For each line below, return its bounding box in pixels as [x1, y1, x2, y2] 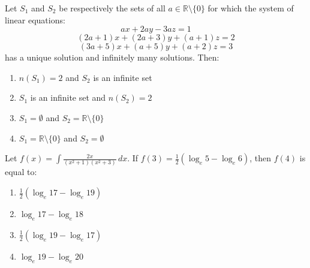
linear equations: [5, 13, 65, 26]
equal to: [5, 165, 37, 178]
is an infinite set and [30, 91, 106, 104]
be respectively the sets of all [59, 2, 165, 14]
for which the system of [207, 2, 294, 14]
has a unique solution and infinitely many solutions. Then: [5, 51, 219, 64]
